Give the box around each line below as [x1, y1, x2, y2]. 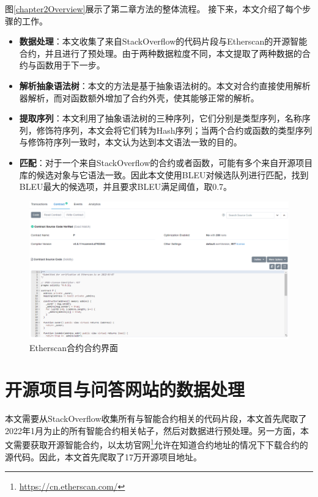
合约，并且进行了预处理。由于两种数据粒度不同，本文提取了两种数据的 [19, 46, 302, 59]
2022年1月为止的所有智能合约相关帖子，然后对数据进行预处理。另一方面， [5, 424, 300, 437]
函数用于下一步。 [36, 59, 105, 71]
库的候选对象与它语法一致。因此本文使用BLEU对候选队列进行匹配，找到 [19, 168, 309, 181]
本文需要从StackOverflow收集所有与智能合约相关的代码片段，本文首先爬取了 [5, 412, 307, 425]
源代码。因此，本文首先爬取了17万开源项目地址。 [5, 450, 202, 463]
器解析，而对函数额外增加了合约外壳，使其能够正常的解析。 [19, 91, 259, 104]
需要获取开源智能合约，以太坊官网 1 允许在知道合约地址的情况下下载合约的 [13, 437, 308, 451]
